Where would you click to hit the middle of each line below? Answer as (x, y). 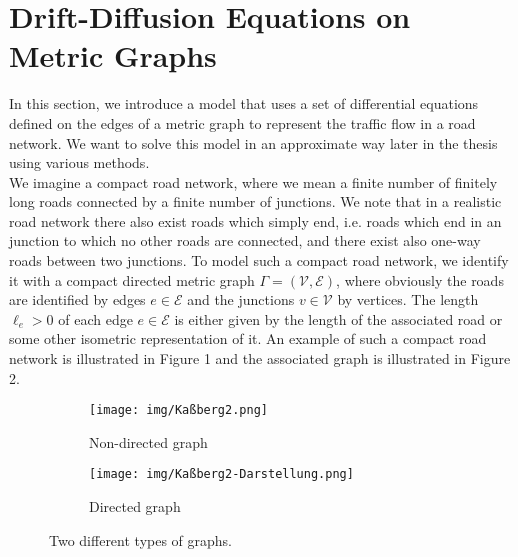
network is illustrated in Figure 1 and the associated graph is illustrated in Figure (260, 358)
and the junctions (241, 299)
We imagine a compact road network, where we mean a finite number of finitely (253, 181)
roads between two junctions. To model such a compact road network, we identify (259, 260)
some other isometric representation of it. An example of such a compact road (248, 338)
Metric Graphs (113, 55)
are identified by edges (77, 299)
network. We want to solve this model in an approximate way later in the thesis (253, 142)
